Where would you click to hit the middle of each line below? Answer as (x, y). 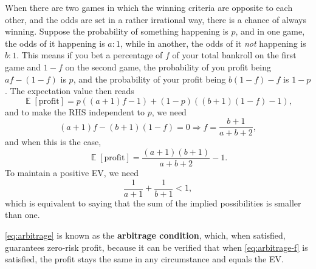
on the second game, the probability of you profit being (168, 66)
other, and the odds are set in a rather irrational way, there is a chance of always (156, 19)
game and (23, 66)
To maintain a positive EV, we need (72, 173)
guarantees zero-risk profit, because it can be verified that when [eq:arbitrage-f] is (156, 247)
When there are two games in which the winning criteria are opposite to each (149, 7)
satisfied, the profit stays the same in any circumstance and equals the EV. (144, 259)
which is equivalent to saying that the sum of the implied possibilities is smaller (153, 203)
